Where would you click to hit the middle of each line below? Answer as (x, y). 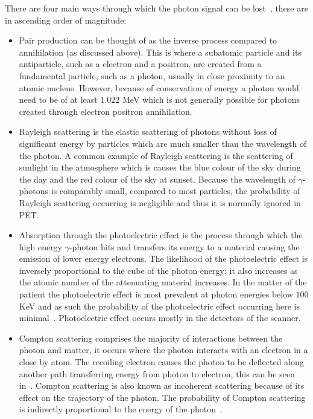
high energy (41, 246)
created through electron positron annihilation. (106, 111)
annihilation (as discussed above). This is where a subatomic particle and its (160, 52)
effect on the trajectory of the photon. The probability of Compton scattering (162, 397)
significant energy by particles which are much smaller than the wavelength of (163, 143)
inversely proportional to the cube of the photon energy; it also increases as (158, 270)
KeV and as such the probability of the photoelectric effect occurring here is (159, 306)
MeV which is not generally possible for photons (211, 99)
